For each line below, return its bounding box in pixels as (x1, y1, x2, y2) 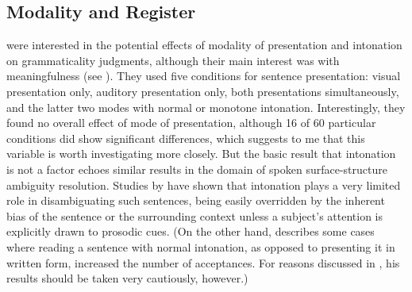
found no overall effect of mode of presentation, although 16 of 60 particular (6, 114, 376, 131)
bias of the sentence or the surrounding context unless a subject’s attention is (6, 207, 383, 224)
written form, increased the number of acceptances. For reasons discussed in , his (6, 254, 400, 271)
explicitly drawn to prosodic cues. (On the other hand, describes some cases (6, 223, 375, 240)
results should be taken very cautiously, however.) (6, 270, 248, 286)
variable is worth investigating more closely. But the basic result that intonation (6, 145, 396, 162)
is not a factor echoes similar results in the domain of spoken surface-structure (6, 160, 387, 177)
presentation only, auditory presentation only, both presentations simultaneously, (6, 83, 399, 99)
